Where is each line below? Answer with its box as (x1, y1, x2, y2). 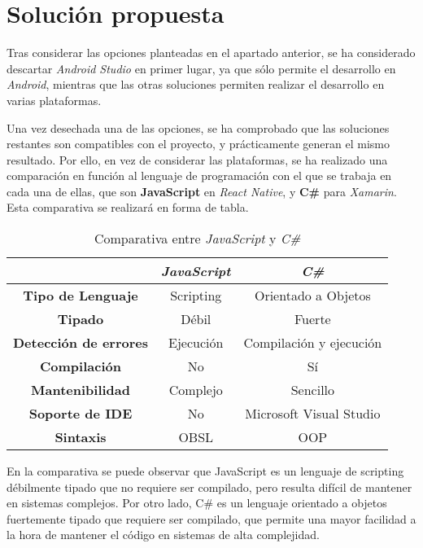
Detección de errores (13, 333, 149, 353)
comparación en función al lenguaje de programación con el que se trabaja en (7, 167, 392, 184)
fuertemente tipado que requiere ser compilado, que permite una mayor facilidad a (7, 510, 416, 527)
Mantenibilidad (31, 380, 130, 400)
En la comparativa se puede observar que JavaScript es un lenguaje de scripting (7, 463, 404, 480)
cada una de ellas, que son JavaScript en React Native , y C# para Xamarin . (7, 182, 397, 199)
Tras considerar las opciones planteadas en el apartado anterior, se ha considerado (7, 44, 416, 61)
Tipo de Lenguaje (23, 286, 138, 305)
